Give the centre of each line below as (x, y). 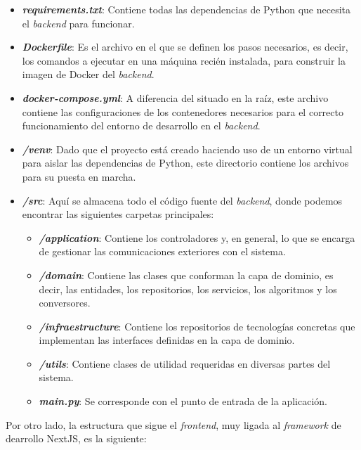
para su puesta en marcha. (79, 176)
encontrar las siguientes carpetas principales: (118, 214)
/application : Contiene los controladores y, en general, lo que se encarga (197, 237)
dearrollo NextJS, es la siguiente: (76, 438)
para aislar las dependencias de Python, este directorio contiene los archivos (185, 163)
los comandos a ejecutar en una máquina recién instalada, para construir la (184, 60)
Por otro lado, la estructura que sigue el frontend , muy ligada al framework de (173, 424)
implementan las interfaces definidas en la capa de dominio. (167, 340)
